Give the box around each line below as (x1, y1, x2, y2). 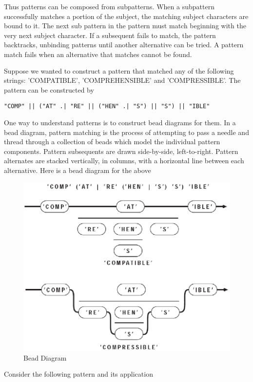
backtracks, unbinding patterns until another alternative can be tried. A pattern (4, 39, 244, 50)
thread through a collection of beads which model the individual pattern (4, 136, 220, 147)
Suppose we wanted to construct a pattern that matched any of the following (4, 65, 234, 76)
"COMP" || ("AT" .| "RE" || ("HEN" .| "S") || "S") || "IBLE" (4, 103, 210, 110)
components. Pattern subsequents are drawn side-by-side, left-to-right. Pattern (4, 146, 238, 156)
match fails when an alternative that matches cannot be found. (4, 49, 192, 59)
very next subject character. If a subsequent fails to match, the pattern (4, 30, 216, 40)
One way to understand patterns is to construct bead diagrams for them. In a (4, 117, 236, 127)
